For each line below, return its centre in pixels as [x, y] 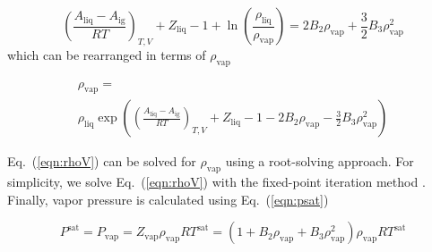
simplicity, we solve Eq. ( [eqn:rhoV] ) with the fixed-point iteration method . [216, 182]
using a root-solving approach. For [320, 161]
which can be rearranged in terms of [107, 54]
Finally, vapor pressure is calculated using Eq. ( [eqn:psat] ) [168, 199]
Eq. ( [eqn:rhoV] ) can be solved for [102, 161]
